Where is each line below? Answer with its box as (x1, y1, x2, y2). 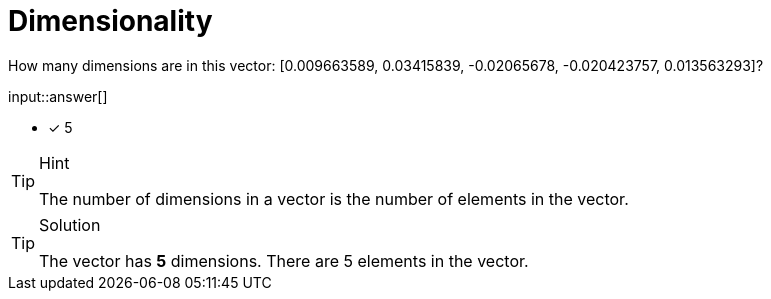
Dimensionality (8, 4, 213, 38)
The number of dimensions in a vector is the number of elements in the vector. (39, 188, 629, 209)
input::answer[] (8, 87, 108, 105)
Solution (39, 214, 101, 235)
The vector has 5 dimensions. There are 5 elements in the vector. (39, 250, 529, 271)
